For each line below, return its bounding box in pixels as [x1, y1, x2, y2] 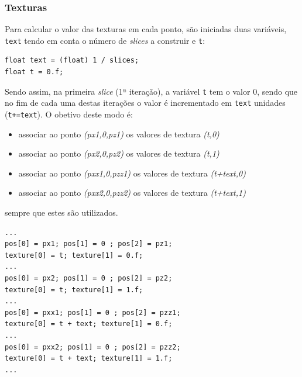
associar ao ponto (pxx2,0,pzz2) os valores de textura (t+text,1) [18, 186, 246, 199]
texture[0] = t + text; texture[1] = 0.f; [5, 320, 173, 328]
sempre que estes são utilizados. [5, 206, 118, 218]
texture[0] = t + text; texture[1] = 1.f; [5, 354, 173, 363]
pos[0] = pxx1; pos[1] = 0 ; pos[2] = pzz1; [5, 308, 181, 317]
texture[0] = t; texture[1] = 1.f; [5, 285, 143, 294]
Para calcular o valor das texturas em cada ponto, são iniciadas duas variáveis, [5, 23, 287, 35]
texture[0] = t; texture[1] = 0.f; [5, 251, 143, 260]
